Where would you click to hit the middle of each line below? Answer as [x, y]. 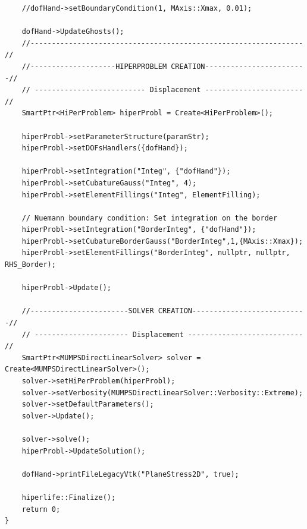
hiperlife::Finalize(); [69, 497]
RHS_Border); [30, 265]
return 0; [41, 509]
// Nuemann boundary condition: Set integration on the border [150, 218]
